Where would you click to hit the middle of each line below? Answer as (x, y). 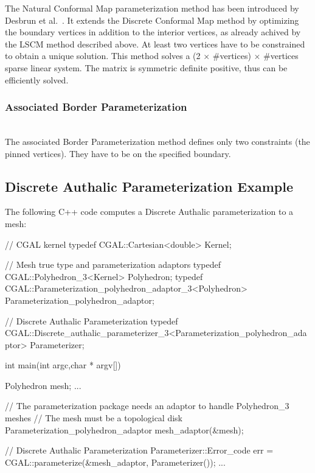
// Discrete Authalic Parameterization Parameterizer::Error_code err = (139, 450)
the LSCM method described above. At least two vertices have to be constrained (155, 44)
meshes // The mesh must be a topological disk (94, 418)
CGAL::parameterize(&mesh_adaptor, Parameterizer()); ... (115, 462)
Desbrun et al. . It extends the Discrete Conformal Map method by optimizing (152, 20)
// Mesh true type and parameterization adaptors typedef (113, 265)
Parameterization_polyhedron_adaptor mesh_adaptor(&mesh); (124, 429)
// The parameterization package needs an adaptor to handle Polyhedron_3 (147, 406)
